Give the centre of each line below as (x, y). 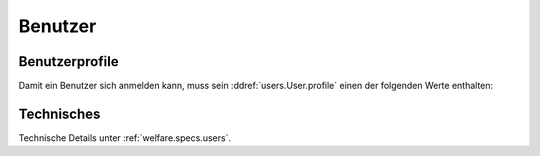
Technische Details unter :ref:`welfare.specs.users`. (125, 137)
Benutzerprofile (68, 61)
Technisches (59, 113)
